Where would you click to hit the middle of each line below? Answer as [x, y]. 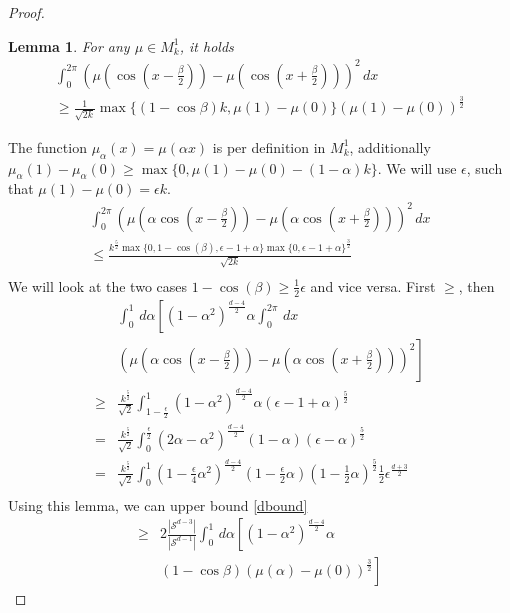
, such [484, 167]
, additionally [390, 146]
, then [476, 285]
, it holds [206, 45]
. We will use [417, 167]
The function [47, 146]
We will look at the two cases [98, 285]
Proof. [26, 12]
